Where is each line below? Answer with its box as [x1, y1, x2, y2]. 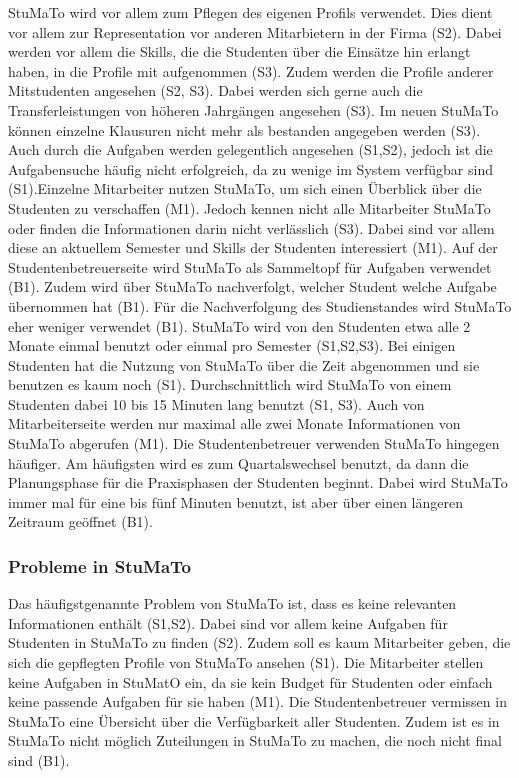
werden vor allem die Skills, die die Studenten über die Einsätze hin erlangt [8, 41, 471, 62]
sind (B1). [8, 750, 70, 770]
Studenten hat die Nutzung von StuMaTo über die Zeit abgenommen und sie [8, 354, 480, 375]
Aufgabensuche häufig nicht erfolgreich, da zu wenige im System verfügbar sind [8, 158, 493, 179]
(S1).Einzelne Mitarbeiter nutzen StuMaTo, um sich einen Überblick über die [8, 178, 482, 199]
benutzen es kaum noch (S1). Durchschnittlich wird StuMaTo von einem [8, 374, 452, 395]
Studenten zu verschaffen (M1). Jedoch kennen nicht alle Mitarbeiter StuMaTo [8, 197, 491, 218]
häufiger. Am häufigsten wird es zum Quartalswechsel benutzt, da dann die [8, 452, 469, 473]
